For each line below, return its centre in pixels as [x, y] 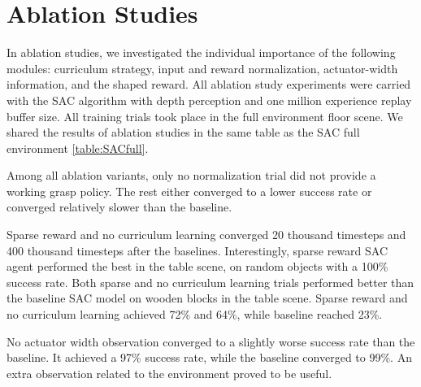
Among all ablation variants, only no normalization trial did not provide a [191, 175]
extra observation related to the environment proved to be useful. [169, 373]
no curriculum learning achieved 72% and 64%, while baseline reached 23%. [195, 314]
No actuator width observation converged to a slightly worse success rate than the [211, 341]
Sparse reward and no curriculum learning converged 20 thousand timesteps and [206, 235]
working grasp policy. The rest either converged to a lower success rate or [189, 191]
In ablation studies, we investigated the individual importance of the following [201, 52]
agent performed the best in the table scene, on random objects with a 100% [197, 266]
